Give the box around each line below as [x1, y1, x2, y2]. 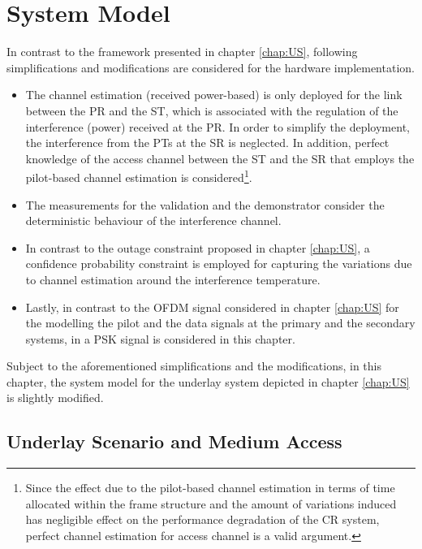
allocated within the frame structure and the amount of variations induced [25, 495, 397, 512]
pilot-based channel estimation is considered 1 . [25, 166, 252, 185]
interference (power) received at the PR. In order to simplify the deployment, [25, 118, 410, 135]
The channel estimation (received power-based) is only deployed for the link [25, 86, 403, 103]
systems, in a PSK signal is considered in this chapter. [25, 330, 295, 347]
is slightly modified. [6, 389, 104, 406]
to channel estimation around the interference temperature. [25, 270, 321, 287]
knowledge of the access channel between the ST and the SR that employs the [25, 149, 415, 166]
